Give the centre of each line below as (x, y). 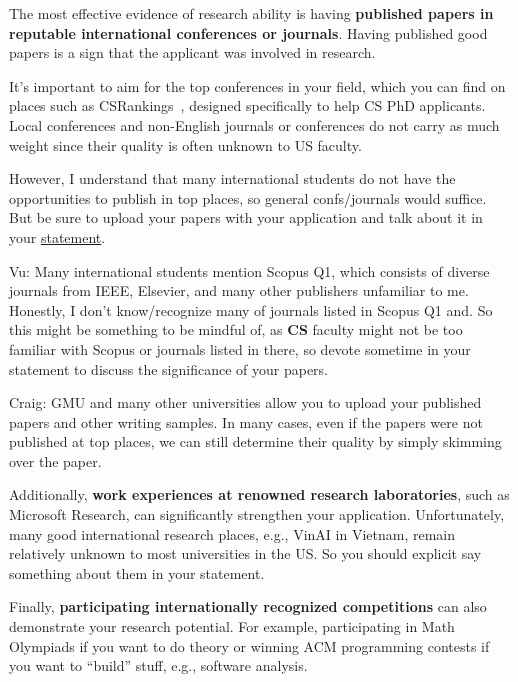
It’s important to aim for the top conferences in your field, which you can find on (257, 85)
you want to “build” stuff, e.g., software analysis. (158, 665)
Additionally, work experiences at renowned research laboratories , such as (259, 494)
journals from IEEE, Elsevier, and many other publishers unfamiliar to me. (239, 290)
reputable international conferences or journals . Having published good (248, 32)
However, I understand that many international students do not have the (232, 178)
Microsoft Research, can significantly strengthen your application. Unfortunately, (257, 514)
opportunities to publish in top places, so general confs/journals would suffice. (248, 197)
